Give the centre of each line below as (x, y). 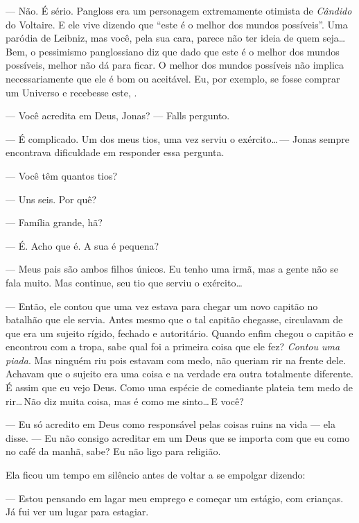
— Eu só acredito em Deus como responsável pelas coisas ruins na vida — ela (170, 424)
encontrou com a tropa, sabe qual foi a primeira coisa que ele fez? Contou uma (173, 346)
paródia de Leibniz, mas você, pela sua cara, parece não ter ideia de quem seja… (176, 38)
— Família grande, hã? (54, 222)
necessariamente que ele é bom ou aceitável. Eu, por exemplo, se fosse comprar (173, 78)
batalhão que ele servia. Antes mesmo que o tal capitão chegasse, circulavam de (174, 319)
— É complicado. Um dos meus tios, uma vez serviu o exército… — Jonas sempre (177, 138)
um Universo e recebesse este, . (71, 92)
